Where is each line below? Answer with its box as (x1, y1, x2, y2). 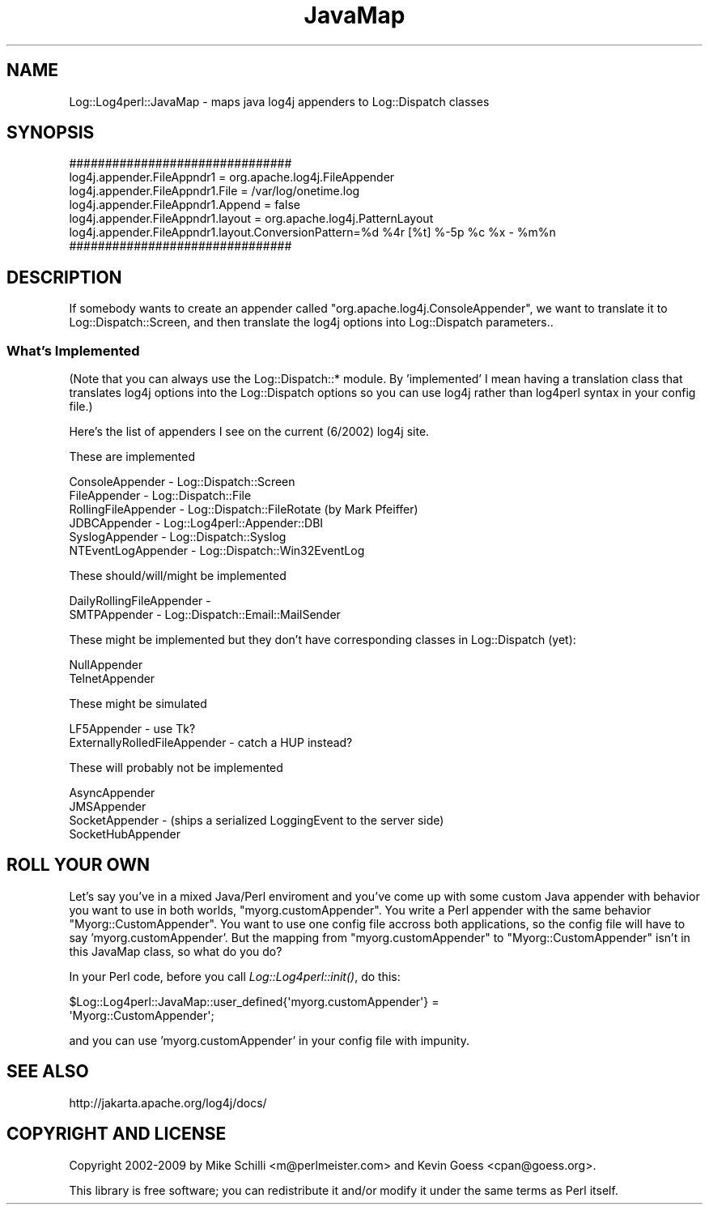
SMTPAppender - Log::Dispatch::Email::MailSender (69, 608, 341, 622)
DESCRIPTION (6, 267, 122, 288)
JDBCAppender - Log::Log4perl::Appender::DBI (69, 516, 324, 531)
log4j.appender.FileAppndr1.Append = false (69, 198, 300, 212)
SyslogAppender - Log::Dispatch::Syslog (69, 530, 287, 544)
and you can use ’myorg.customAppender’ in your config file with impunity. (69, 1033, 469, 1047)
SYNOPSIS (6, 122, 95, 143)
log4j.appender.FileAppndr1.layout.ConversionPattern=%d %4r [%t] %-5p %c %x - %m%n (69, 225, 556, 240)
